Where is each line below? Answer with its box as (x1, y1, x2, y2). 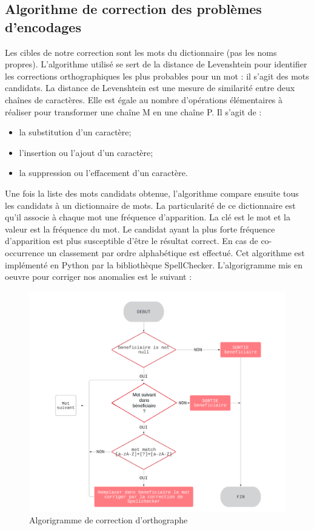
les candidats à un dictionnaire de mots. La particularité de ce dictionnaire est (5, 199, 296, 211)
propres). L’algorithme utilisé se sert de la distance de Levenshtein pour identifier (5, 58, 307, 70)
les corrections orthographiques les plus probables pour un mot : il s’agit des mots (5, 69, 309, 82)
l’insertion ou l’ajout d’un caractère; (19, 146, 153, 158)
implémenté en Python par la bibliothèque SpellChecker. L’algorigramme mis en (5, 258, 303, 271)
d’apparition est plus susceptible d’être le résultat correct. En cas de (5, 234, 258, 247)
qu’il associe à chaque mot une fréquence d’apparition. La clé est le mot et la (5, 211, 291, 223)
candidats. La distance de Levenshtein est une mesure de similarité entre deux (5, 81, 295, 94)
